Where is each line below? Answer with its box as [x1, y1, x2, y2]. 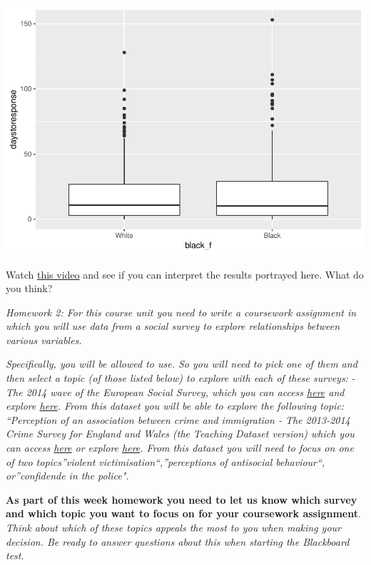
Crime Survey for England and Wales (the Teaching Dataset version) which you [6, 426, 355, 441]
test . [6, 548, 24, 563]
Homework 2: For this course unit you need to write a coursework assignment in [6, 304, 357, 319]
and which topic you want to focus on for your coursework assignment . [6, 506, 361, 521]
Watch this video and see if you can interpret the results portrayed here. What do [6, 266, 364, 281]
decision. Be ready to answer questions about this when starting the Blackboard [6, 534, 350, 549]
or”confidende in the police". [6, 468, 129, 483]
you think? [6, 281, 53, 296]
